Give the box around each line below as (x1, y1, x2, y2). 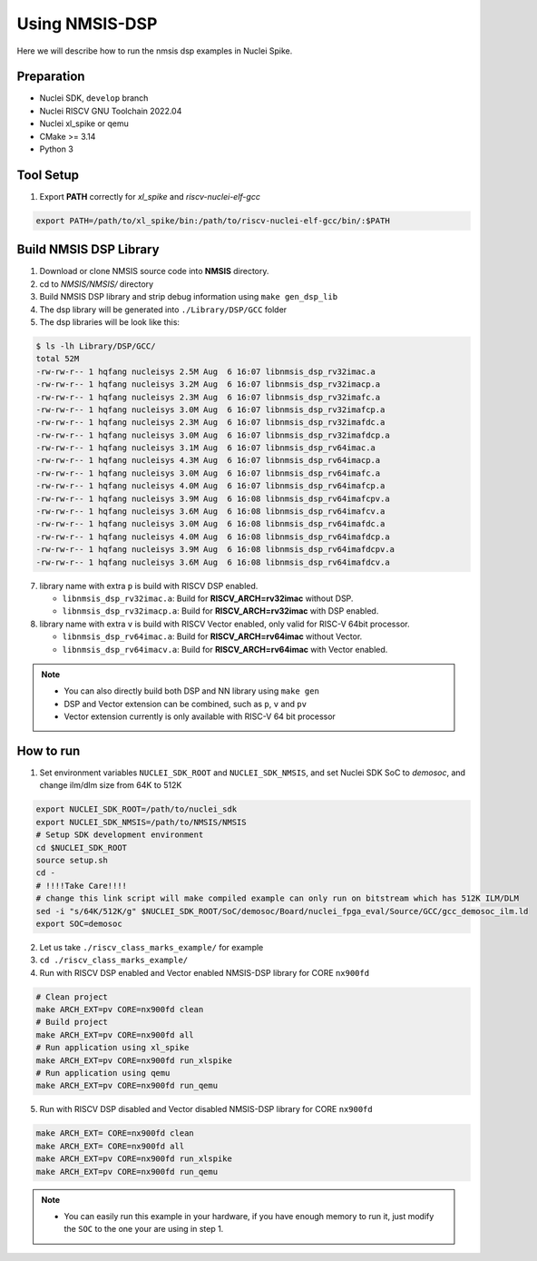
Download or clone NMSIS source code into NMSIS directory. (39, 266, 269, 277)
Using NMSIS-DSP (16, 14, 158, 34)
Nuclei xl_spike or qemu (39, 118, 129, 129)
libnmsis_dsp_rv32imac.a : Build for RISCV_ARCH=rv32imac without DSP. (62, 593, 354, 604)
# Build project (35, 1017, 109, 1028)
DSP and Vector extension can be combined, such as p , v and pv (63, 698, 308, 709)
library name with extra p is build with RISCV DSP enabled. (39, 580, 259, 591)
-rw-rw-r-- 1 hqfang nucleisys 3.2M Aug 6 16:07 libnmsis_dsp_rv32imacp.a (35, 379, 381, 389)
